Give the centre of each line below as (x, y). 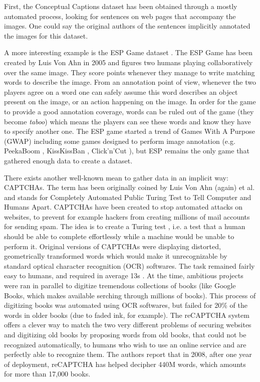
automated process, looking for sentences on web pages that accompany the (120, 16)
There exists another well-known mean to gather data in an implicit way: (116, 177)
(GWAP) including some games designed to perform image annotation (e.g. (120, 141)
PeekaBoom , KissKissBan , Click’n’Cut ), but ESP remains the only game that (127, 151)
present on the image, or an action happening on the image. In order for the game (130, 102)
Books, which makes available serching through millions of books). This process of (130, 295)
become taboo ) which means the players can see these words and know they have (127, 121)
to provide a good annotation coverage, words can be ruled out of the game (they (129, 111)
